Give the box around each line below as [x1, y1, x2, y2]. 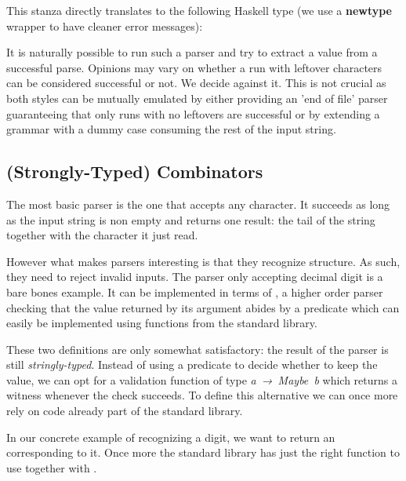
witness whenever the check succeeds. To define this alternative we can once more [6, 387, 398, 403]
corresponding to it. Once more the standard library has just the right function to [6, 444, 400, 461]
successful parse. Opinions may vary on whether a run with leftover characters [6, 59, 382, 75]
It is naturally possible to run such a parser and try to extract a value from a [6, 44, 378, 60]
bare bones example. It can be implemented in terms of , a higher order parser [6, 283, 383, 300]
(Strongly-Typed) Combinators [6, 159, 263, 184]
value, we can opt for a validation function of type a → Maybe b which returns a [6, 371, 398, 388]
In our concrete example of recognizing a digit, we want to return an [6, 428, 335, 445]
